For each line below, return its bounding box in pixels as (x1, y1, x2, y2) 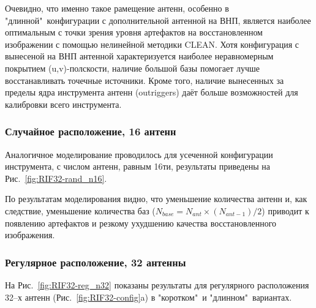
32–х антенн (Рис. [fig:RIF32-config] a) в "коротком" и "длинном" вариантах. (5, 290, 292, 303)
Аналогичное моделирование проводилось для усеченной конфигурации (5, 148, 273, 160)
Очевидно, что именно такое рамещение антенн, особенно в (5, 2, 229, 14)
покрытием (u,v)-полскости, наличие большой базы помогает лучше (5, 61, 260, 74)
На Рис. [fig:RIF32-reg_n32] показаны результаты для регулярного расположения (5, 278, 309, 291)
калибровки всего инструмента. (5, 97, 122, 110)
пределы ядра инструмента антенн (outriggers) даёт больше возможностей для (5, 86, 298, 99)
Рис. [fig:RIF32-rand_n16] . (5, 171, 107, 184)
